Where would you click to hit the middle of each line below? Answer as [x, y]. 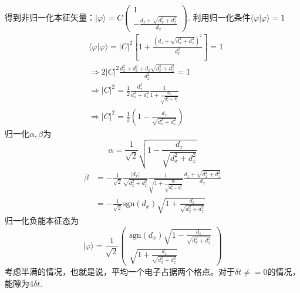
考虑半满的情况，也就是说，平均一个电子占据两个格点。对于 [120, 272]
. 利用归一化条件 [219, 17]
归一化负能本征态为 [42, 220]
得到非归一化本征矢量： [50, 17]
